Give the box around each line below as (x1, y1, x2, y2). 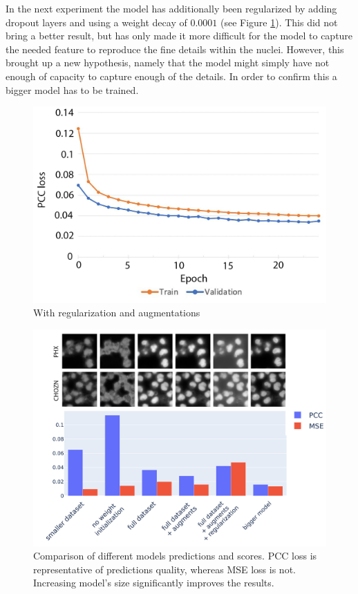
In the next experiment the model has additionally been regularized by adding (6, 1, 337, 15)
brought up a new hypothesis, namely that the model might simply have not (6, 55, 330, 70)
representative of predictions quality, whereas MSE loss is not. (33, 562, 296, 576)
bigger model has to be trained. (6, 82, 139, 97)
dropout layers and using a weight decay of (6, 15, 187, 29)
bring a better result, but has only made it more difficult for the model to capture (6, 28, 353, 43)
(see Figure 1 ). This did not (220, 15, 338, 29)
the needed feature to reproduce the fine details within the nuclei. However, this (6, 41, 344, 56)
